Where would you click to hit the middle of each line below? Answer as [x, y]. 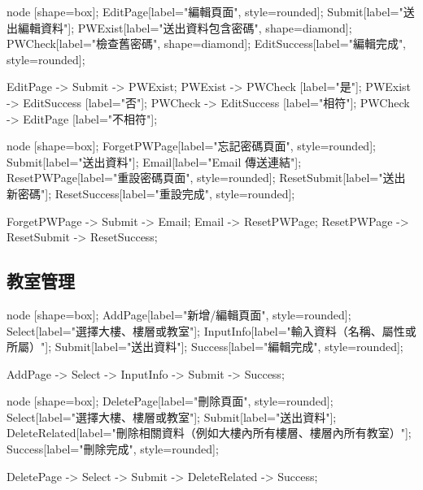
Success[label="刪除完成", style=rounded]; [113, 449]
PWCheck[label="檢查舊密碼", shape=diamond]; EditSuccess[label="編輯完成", [207, 43]
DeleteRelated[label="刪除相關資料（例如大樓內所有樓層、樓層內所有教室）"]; [209, 433]
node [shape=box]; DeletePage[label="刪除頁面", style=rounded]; [170, 401]
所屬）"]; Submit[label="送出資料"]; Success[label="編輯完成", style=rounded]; [205, 347]
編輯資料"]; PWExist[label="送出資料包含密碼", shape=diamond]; [185, 27]
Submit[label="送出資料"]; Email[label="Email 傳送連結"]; [154, 161]
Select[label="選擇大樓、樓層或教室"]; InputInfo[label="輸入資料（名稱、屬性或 [211, 330]
